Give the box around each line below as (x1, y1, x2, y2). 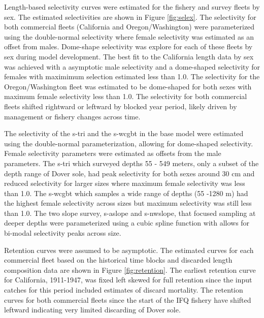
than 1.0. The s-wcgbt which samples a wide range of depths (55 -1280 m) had (4, 187, 248, 198)
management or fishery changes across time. (4, 111, 141, 121)
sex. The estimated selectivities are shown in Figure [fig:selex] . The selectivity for (4, 11, 256, 22)
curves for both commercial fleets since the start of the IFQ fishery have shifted (4, 294, 251, 305)
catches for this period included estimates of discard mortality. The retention (4, 284, 243, 295)
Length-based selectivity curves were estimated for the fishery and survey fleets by (4, 2, 260, 12)
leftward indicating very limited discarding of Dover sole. (4, 304, 181, 315)
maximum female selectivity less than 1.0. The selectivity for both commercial (4, 91, 247, 102)
